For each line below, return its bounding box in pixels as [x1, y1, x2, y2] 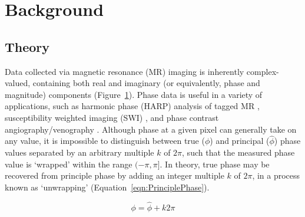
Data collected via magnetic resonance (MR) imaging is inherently [5, 65, 244, 77]
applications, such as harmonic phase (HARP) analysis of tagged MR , [5, 100, 260, 112]
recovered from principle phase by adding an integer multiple [5, 169, 224, 182]
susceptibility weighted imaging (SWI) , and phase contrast [5, 111, 219, 123]
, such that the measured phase [182, 146, 295, 158]
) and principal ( [210, 134, 270, 147]
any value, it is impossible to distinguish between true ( [5, 134, 205, 147]
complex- [246, 65, 279, 77]
